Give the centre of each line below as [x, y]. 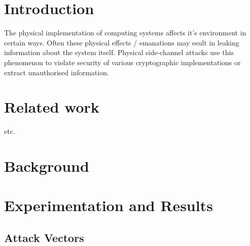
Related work [52, 107]
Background [47, 166]
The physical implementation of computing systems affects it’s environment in [125, 33]
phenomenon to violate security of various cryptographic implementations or [122, 62]
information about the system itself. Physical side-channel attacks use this [119, 52]
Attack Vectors [44, 237]
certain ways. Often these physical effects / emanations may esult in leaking [122, 42]
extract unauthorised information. [57, 72]
